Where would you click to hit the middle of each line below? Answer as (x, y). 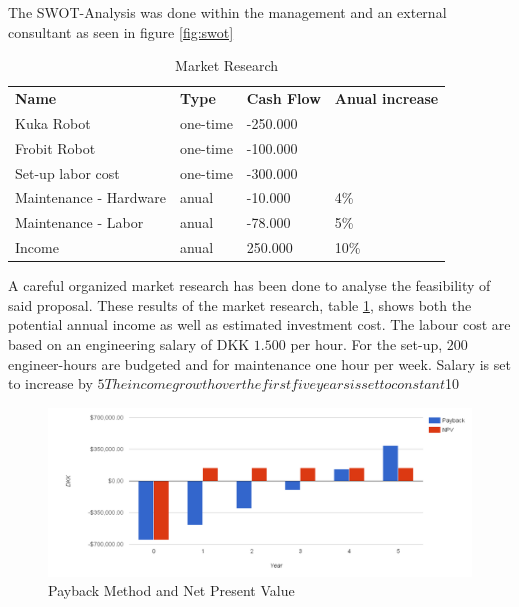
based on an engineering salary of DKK (129, 343)
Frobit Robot (55, 147)
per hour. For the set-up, (366, 343)
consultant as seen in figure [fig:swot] (121, 31)
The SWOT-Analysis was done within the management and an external (227, 12)
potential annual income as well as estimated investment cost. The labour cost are (259, 324)
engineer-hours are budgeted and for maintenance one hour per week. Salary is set (259, 363)
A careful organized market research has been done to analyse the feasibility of (249, 285)
